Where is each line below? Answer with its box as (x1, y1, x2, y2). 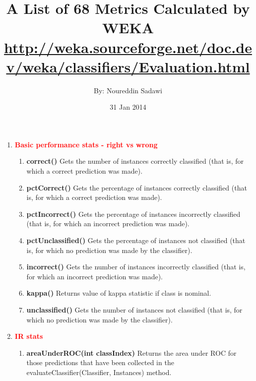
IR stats (14, 331, 43, 341)
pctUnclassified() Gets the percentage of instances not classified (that (26, 235, 246, 246)
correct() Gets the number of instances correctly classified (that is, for (26, 156, 244, 166)
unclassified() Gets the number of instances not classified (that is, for (26, 305, 243, 315)
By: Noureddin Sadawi (94, 85, 162, 95)
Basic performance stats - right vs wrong (14, 139, 158, 149)
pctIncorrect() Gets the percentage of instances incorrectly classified (26, 208, 241, 219)
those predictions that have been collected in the (26, 357, 174, 368)
